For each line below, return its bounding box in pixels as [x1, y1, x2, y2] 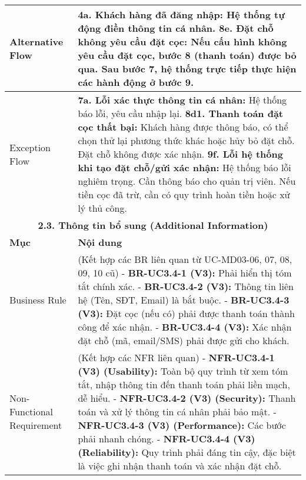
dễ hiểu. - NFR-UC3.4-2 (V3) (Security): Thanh [78, 391, 296, 405]
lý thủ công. [78, 201, 127, 215]
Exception [9, 140, 51, 154]
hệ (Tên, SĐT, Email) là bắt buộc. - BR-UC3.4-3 [78, 293, 290, 306]
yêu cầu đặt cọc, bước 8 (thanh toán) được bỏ [78, 48, 297, 62]
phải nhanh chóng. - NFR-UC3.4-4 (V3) [78, 432, 255, 445]
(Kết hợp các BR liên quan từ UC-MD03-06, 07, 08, [78, 252, 292, 266]
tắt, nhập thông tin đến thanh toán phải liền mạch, [78, 378, 290, 391]
